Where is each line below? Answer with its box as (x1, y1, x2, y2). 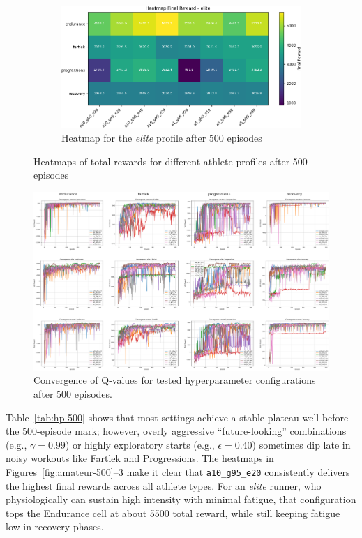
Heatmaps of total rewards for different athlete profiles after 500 (33, 154, 308, 168)
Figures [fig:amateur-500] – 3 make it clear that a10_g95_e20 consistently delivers (6, 464, 350, 479)
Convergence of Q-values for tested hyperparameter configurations (33, 373, 316, 387)
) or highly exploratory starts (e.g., (65, 437, 215, 451)
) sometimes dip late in (252, 437, 351, 451)
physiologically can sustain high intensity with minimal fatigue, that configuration (6, 492, 356, 507)
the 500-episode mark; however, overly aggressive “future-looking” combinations (6, 424, 347, 438)
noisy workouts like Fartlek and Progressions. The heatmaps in (6, 451, 274, 465)
